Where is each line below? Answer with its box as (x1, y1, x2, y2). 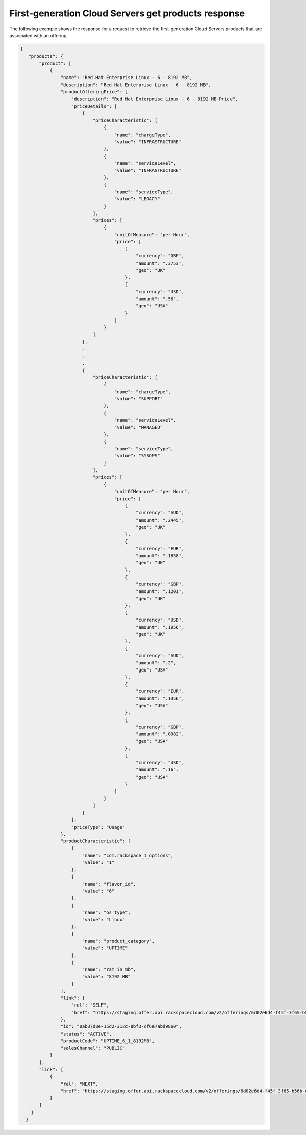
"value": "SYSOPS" (114, 453, 160, 459)
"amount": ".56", (136, 296, 179, 302)
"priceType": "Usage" (71, 824, 125, 830)
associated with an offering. (9, 32, 68, 38)
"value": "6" (82, 888, 115, 894)
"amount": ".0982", (136, 731, 185, 737)
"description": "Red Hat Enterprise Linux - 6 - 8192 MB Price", (71, 96, 238, 102)
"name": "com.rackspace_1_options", (82, 853, 174, 859)
